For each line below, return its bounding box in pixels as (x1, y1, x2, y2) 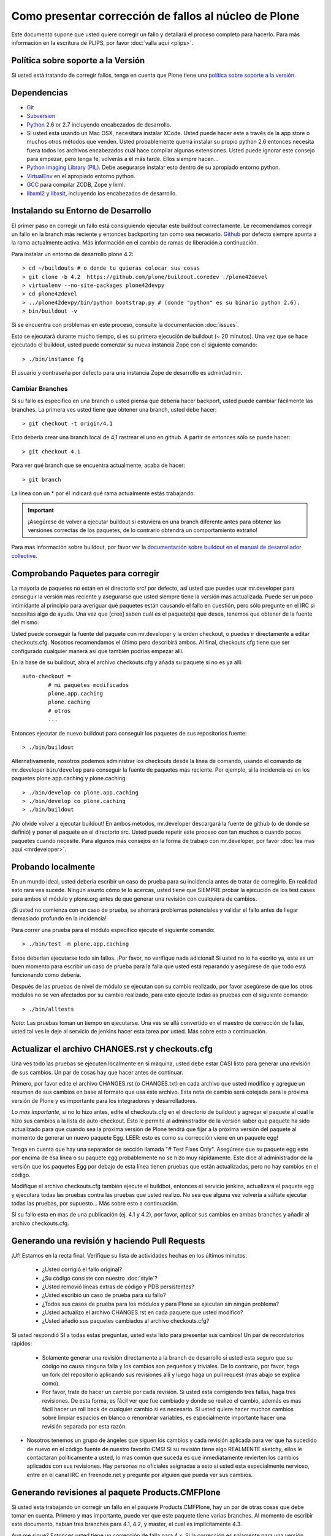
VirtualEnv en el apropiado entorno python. (26, 172, 135, 179)
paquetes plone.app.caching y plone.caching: (11, 775, 127, 782)
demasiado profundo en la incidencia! (11, 915, 107, 922)
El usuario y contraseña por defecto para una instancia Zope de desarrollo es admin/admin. (11, 369, 242, 377)
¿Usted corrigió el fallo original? (42, 1266, 123, 1273)
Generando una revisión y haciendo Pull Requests (11, 1236, 205, 1246)
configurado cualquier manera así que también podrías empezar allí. (11, 647, 184, 654)
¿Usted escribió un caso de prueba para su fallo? (42, 1291, 166, 1299)
